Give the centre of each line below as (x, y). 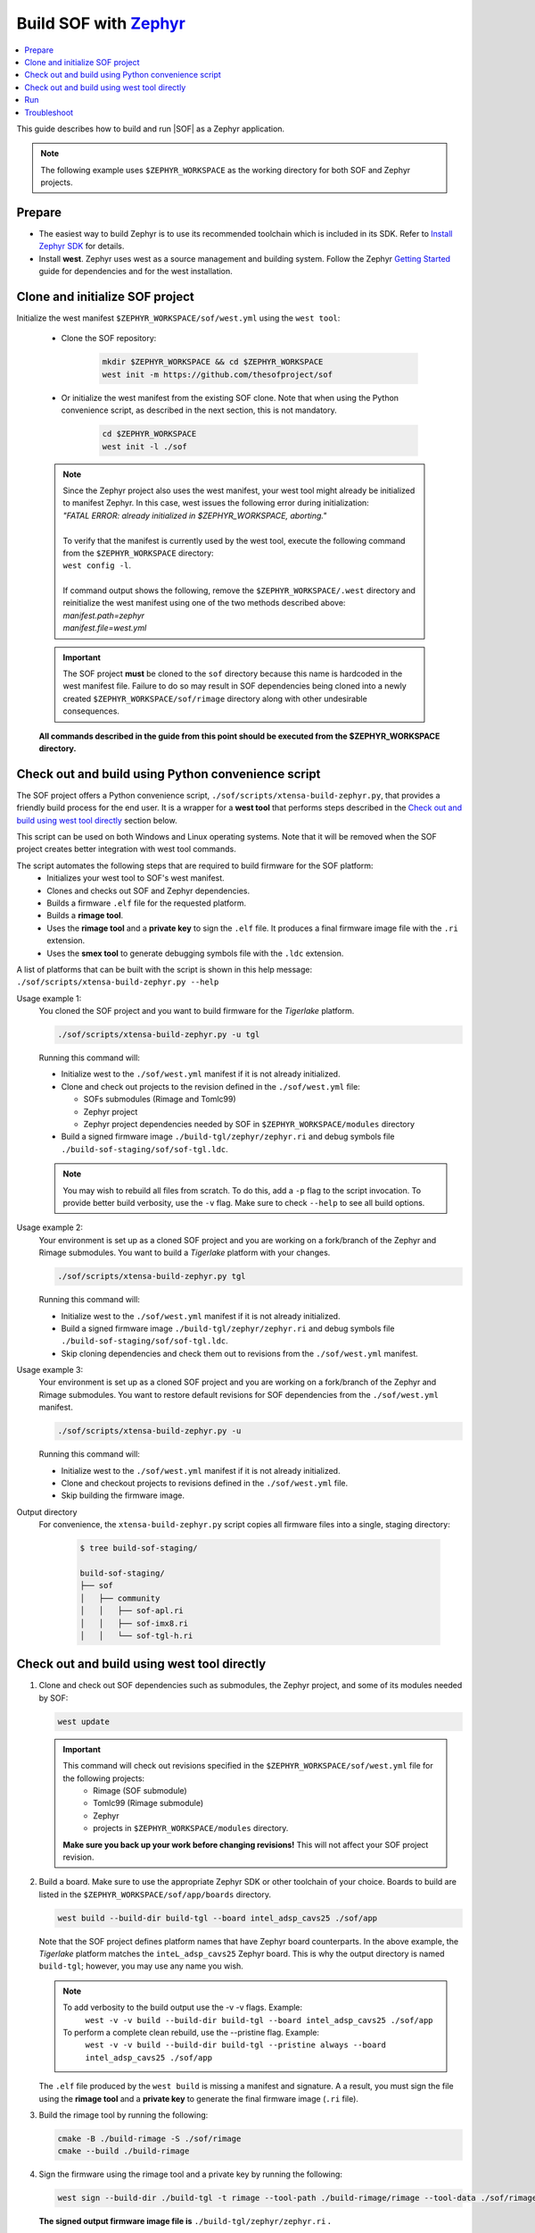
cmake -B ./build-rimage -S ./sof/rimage (149, 2138)
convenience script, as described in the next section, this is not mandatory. (199, 410)
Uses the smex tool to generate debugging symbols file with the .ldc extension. (195, 953)
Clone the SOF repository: (109, 339)
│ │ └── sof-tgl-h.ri (136, 1635)
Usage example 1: (49, 998)
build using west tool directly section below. (97, 820)
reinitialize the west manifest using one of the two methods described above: (204, 603)
